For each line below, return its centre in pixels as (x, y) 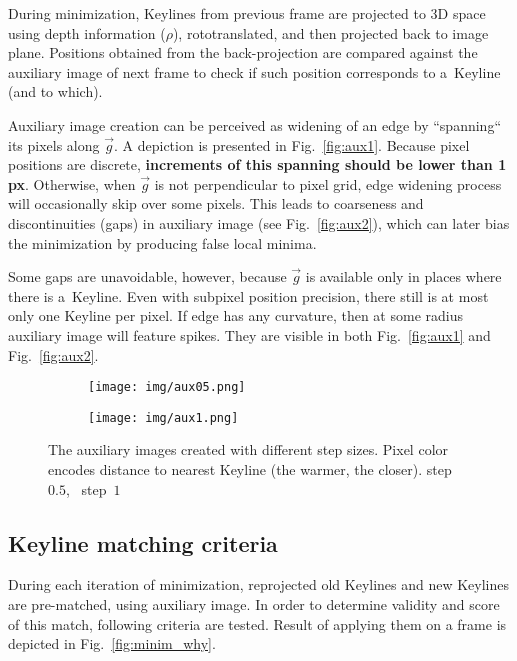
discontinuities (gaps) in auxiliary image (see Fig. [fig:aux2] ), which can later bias (259, 222)
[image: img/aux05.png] (167, 387)
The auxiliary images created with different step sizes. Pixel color (248, 449)
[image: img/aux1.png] (163, 417)
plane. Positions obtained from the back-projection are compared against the (243, 52)
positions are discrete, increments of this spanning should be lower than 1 (257, 164)
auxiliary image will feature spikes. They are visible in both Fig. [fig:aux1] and (249, 334)
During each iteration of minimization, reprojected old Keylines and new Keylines (259, 584)
